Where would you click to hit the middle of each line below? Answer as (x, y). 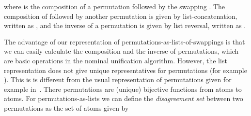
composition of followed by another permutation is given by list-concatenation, (121, 16)
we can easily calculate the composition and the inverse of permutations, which (121, 51)
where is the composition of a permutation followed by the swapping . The (115, 6)
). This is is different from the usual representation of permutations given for (118, 80)
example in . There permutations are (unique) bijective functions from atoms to (123, 89)
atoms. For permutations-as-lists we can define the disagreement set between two (124, 98)
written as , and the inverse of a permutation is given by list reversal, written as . (125, 25)
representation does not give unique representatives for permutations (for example (125, 70)
